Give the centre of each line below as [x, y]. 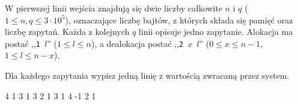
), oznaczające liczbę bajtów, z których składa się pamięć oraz [179, 20]
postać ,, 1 [23, 43]
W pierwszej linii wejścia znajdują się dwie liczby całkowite [114, 8]
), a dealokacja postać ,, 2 [137, 43]
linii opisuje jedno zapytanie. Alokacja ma [216, 32]
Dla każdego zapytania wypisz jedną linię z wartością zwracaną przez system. [147, 75]
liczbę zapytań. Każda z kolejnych [67, 32]
